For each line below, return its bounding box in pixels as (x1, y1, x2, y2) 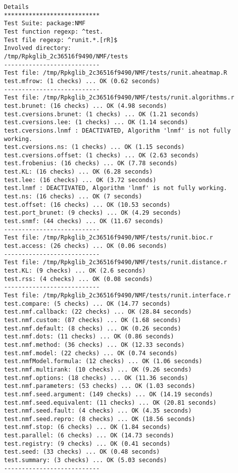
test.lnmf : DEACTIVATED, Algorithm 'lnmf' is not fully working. (4, 185, 228, 192)
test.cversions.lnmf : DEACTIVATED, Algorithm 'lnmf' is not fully (4, 127, 231, 134)
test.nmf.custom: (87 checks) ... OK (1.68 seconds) (4, 316, 181, 324)
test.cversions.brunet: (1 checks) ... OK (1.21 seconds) (4, 110, 199, 118)
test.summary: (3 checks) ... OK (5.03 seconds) (4, 457, 167, 464)
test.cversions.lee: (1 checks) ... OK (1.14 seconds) (4, 119, 189, 126)
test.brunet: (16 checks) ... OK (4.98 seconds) (4, 102, 167, 109)
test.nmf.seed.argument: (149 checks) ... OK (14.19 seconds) (4, 390, 213, 398)
